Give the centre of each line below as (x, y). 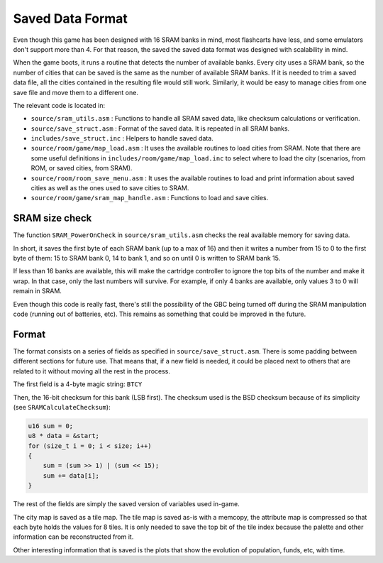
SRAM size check (52, 218)
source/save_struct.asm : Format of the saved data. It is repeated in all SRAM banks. (160, 129)
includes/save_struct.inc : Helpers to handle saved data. (122, 138)
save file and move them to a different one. (76, 92)
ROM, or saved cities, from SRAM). (82, 168)
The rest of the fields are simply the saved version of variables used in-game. (127, 504)
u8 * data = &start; (63, 436)
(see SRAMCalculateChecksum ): (62, 407)
